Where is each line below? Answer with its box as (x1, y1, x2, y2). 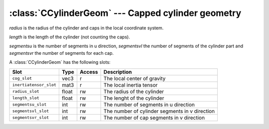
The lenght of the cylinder (103, 95, 164, 102)
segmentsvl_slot (12, 109, 49, 114)
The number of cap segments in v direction (103, 114, 205, 121)
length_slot (12, 95, 39, 101)
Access (80, 68, 98, 75)
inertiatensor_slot (12, 82, 57, 87)
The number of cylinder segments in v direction (103, 108, 215, 115)
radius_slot (12, 89, 39, 94)
